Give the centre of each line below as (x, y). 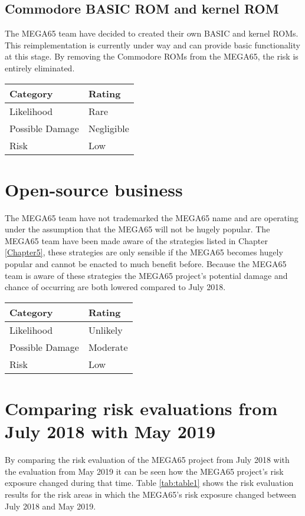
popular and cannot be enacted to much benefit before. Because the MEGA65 (146, 264)
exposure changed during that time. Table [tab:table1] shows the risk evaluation (149, 483)
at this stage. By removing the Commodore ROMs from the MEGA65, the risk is (152, 56)
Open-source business (94, 189)
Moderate (108, 347)
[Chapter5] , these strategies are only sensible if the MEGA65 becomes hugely (144, 252)
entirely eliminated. (40, 68)
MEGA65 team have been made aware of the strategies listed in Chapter (136, 240)
